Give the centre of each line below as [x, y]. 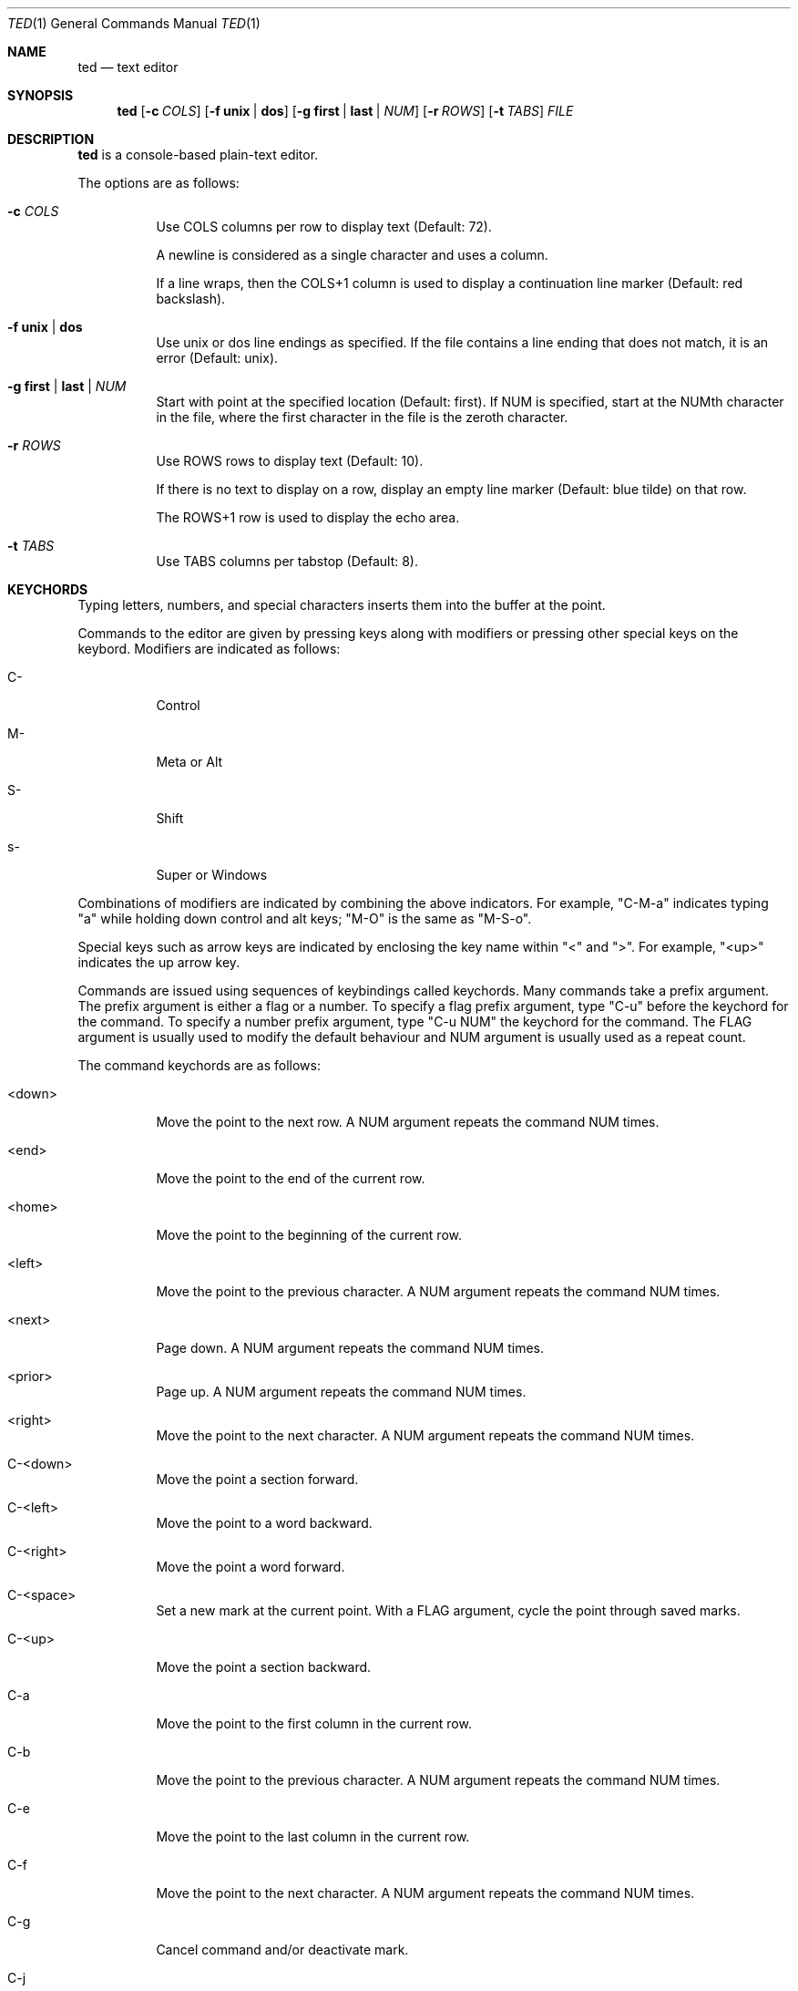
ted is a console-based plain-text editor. [198, 155]
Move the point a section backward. [264, 1667]
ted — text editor [128, 67]
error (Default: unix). [217, 358]
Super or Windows [212, 875]
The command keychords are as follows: [199, 1065]
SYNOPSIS [41, 95]
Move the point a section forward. [257, 1479]
